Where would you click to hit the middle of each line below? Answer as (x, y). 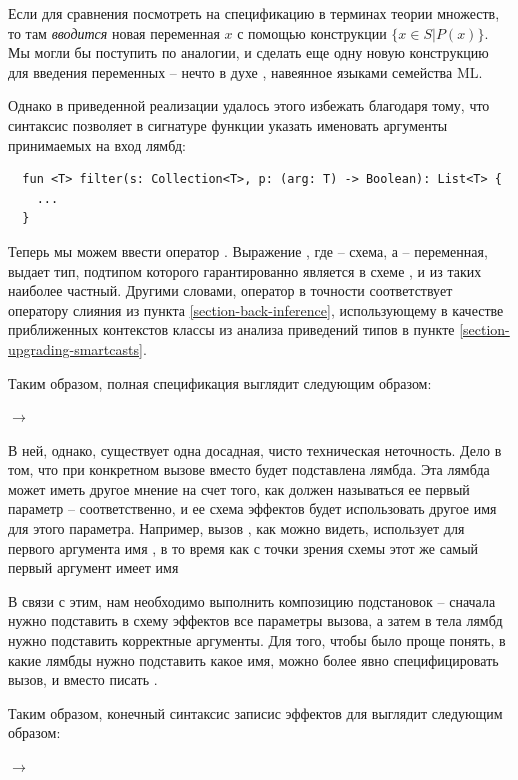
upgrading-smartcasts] (75, 348)
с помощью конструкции (312, 32)
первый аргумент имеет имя (93, 567)
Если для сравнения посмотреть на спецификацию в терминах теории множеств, (254, 13)
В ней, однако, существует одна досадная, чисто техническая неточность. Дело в (255, 449)
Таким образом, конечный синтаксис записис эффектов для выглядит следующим (255, 712)
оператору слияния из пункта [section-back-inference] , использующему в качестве (256, 309)
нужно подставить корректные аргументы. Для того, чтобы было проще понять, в (257, 640)
